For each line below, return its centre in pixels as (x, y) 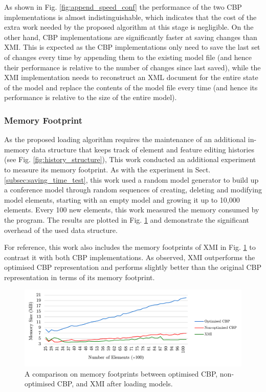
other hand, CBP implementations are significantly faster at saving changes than (131, 37)
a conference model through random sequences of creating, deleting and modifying (133, 190)
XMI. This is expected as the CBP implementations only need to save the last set (132, 47)
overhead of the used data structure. (61, 230)
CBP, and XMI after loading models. (115, 384)
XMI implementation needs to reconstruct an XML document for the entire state (131, 77)
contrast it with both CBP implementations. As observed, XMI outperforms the (130, 257)
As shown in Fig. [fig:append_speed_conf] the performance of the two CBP (123, 7)
